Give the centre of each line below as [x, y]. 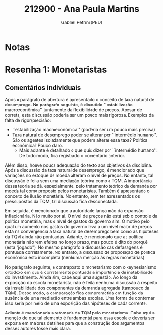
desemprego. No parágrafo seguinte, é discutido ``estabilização [69, 105]
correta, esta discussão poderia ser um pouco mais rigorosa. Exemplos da [80, 115]
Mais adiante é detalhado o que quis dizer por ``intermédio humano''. [88, 150]
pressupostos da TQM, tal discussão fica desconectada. [62, 201]
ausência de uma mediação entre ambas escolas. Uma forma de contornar [80, 298]
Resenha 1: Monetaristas [56, 70]
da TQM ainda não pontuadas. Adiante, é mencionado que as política [74, 237]
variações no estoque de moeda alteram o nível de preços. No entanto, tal [79, 175]
